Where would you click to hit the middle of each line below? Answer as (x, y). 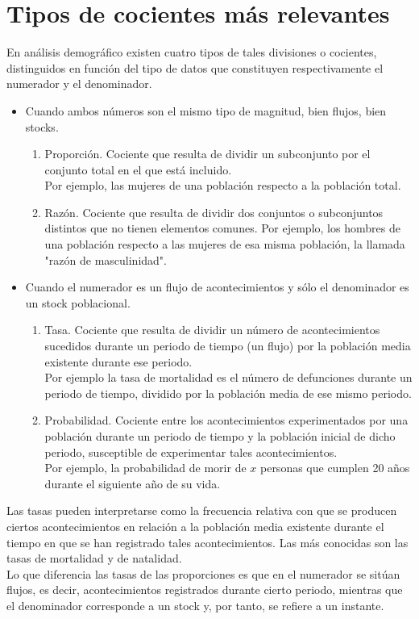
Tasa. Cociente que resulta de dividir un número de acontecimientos (212, 330)
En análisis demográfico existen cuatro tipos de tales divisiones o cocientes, (192, 52)
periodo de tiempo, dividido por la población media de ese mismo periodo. (228, 393)
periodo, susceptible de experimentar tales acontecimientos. (191, 452)
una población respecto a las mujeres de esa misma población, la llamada (225, 244)
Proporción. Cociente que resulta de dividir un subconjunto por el (207, 154)
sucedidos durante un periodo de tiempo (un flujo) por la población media (228, 346)
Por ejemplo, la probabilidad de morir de (145, 468)
